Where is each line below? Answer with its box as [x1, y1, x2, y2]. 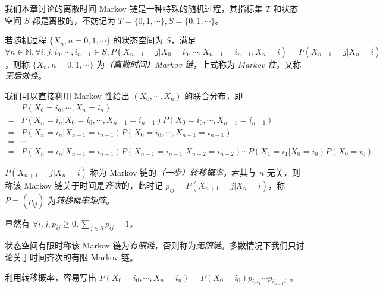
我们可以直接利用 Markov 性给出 [5, 89, 130, 101]
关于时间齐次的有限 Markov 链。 [12, 250, 138, 263]
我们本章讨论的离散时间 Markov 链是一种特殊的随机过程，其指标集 [5, 2, 263, 14]
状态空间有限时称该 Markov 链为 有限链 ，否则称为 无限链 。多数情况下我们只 [5, 239, 296, 251]
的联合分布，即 [184, 89, 243, 101]
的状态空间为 [113, 34, 164, 46]
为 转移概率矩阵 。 [48, 193, 115, 206]
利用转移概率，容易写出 [5, 270, 96, 283]
